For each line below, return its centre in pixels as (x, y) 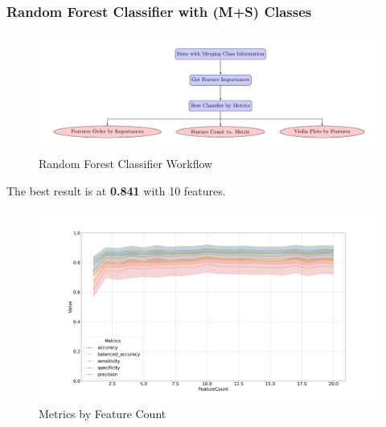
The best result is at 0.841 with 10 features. (116, 190)
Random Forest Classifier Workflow (126, 164)
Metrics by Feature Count (103, 413)
